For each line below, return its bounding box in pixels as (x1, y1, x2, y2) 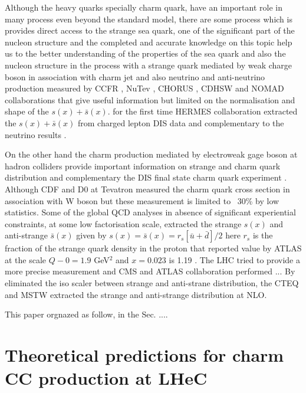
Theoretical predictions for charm (5, 343, 284, 367)
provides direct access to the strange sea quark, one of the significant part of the (5, 24, 295, 37)
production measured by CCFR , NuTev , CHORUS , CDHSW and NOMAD (5, 82, 284, 94)
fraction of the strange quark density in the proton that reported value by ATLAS (5, 242, 302, 254)
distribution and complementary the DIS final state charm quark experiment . (5, 171, 287, 184)
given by (76, 229, 107, 241)
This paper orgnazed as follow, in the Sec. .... (5, 308, 168, 320)
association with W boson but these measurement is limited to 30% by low (5, 194, 279, 207)
